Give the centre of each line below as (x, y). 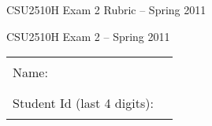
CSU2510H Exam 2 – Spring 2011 (88, 36)
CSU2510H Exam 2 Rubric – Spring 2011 (106, 9)
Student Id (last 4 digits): (83, 103)
